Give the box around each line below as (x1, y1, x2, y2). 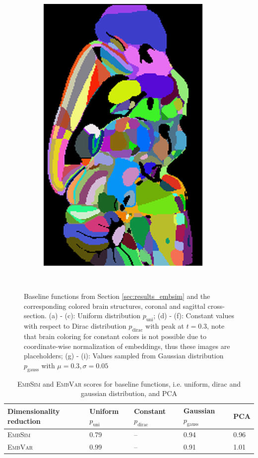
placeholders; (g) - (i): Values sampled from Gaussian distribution (24, 350, 224, 361)
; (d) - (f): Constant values (153, 310, 234, 321)
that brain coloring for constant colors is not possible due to (24, 331, 207, 341)
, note (207, 321, 225, 331)
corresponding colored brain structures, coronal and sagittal (24, 300, 205, 311)
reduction (7, 415, 41, 426)
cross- (207, 300, 225, 311)
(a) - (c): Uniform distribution (49, 310, 141, 321)
